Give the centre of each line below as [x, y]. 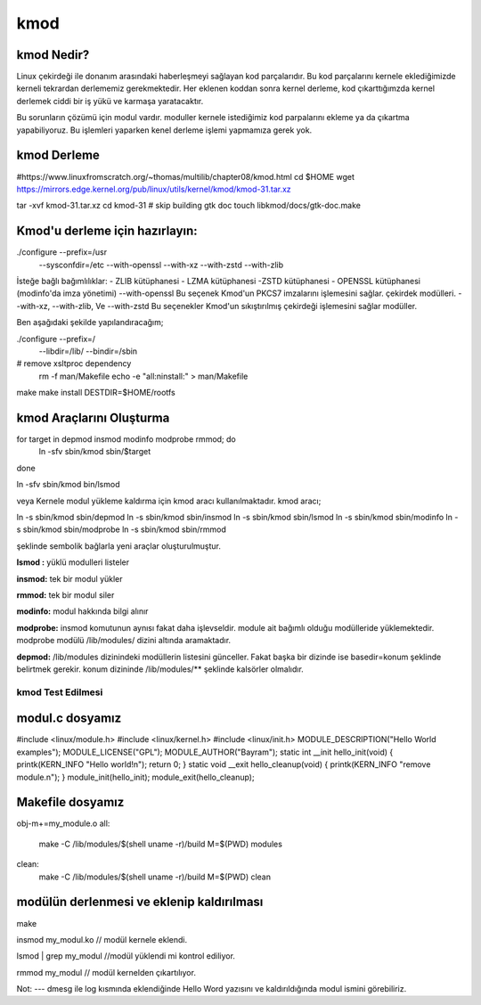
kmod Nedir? [53, 55]
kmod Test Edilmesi [60, 692]
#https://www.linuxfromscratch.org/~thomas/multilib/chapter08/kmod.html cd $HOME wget [186, 176]
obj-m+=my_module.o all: [63, 823]
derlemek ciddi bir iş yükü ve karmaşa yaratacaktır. [110, 101]
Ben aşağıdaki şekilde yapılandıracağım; [90, 323]
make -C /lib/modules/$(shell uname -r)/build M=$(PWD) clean [155, 877]
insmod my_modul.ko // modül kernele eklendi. [102, 939]
